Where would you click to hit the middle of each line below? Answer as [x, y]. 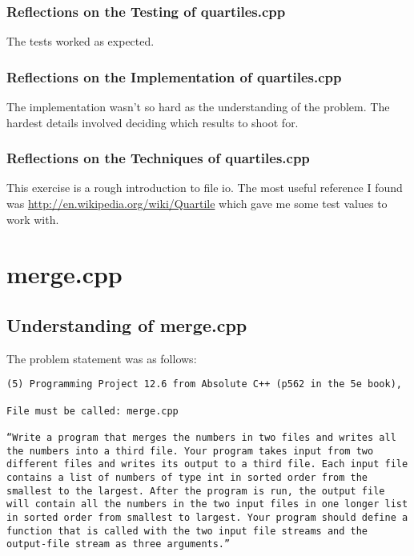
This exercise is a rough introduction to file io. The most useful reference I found [205, 188]
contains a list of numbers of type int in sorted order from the [187, 477]
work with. [33, 219]
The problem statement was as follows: [102, 358]
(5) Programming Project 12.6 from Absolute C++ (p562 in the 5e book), [204, 384]
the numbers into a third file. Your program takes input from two [190, 451]
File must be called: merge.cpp [92, 411]
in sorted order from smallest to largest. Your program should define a [207, 517]
